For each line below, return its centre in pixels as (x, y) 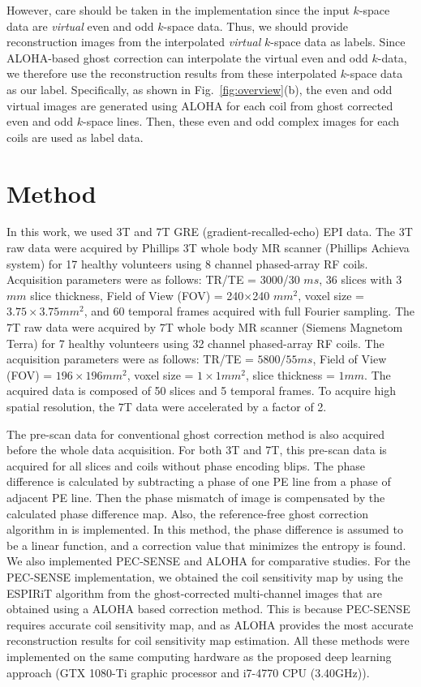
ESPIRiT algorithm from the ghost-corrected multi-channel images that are (194, 593)
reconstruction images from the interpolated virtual (134, 42)
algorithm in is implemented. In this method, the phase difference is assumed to (205, 529)
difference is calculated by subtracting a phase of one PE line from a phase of (199, 481)
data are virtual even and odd (80, 26)
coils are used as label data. (75, 137)
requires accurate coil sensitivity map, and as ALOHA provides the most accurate (210, 624)
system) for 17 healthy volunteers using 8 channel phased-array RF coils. (187, 263)
